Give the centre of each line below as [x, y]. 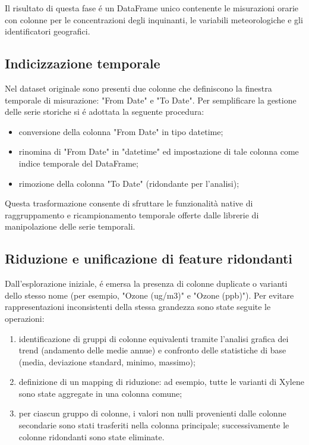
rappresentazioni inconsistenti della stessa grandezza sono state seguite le [138, 307]
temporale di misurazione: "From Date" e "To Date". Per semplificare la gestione [151, 100]
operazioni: [25, 318]
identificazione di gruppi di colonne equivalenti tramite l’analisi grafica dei [154, 338]
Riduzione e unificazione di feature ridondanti [149, 258]
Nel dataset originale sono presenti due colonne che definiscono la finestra [138, 88]
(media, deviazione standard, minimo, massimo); [107, 361]
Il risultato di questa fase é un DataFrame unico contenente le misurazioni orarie [152, 8]
